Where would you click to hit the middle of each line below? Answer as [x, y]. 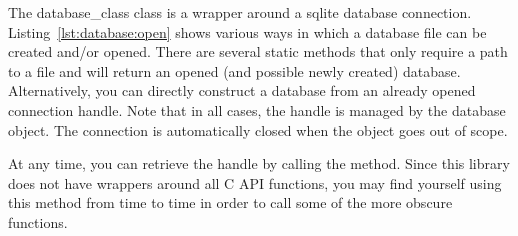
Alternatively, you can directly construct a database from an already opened [242, 90]
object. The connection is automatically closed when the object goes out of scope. [258, 129]
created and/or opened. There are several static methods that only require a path [258, 51]
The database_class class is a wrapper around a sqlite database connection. [240, 12]
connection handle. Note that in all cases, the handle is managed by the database [257, 109]
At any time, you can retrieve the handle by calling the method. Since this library [259, 163]
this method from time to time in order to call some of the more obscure [230, 202]
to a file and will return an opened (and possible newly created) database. [234, 70]
